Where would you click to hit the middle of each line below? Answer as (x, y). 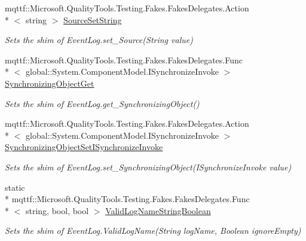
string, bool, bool (57, 210)
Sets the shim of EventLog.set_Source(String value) (99, 40)
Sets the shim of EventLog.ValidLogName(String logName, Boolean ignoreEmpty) (153, 231)
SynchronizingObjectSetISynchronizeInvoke (84, 147)
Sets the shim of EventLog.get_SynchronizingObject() (102, 103)
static (15, 187)
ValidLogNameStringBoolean (158, 210)
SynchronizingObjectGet (50, 83)
